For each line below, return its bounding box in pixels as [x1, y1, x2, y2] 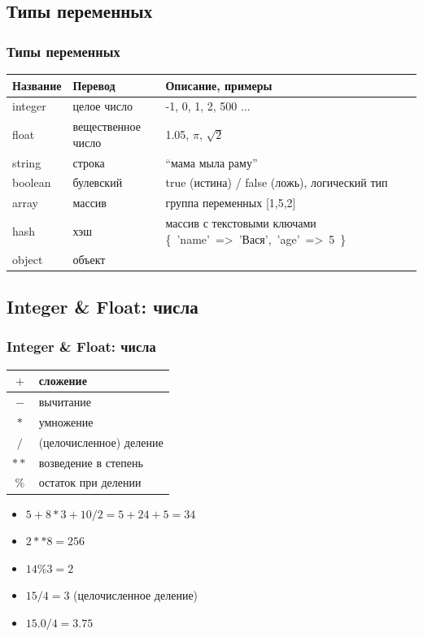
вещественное [72, 118, 141, 135]
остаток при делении [38, 474, 142, 491]
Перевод [72, 76, 116, 93]
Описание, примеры [165, 76, 273, 93]
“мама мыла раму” [165, 154, 258, 171]
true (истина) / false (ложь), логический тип [165, 174, 388, 191]
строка [72, 154, 105, 171]
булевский [72, 174, 123, 191]
